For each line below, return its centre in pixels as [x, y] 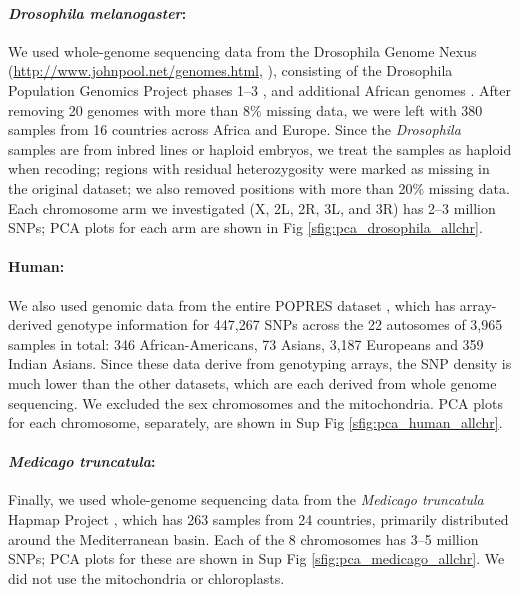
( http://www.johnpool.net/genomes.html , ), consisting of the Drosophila [230, 70]
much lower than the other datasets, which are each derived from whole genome [252, 382]
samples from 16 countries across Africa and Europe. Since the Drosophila [234, 129]
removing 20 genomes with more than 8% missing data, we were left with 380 [245, 109]
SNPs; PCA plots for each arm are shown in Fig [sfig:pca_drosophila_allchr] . [245, 227]
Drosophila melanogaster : [97, 12]
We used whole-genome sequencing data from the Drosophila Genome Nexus [242, 50]
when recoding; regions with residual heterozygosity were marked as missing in [249, 168]
